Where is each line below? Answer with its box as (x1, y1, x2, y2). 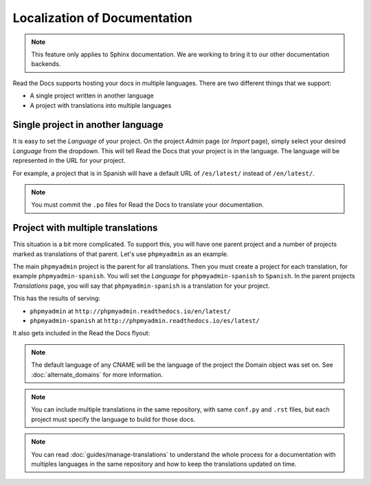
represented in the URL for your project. (12, 157, 126, 165)
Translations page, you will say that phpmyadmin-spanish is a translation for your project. (12, 282, 271, 290)
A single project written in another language (30, 91, 154, 100)
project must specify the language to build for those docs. (31, 415, 196, 423)
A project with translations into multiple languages (30, 101, 172, 109)
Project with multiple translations (12, 222, 158, 234)
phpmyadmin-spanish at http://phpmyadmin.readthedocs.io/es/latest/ (30, 317, 260, 324)
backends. (31, 60, 61, 68)
